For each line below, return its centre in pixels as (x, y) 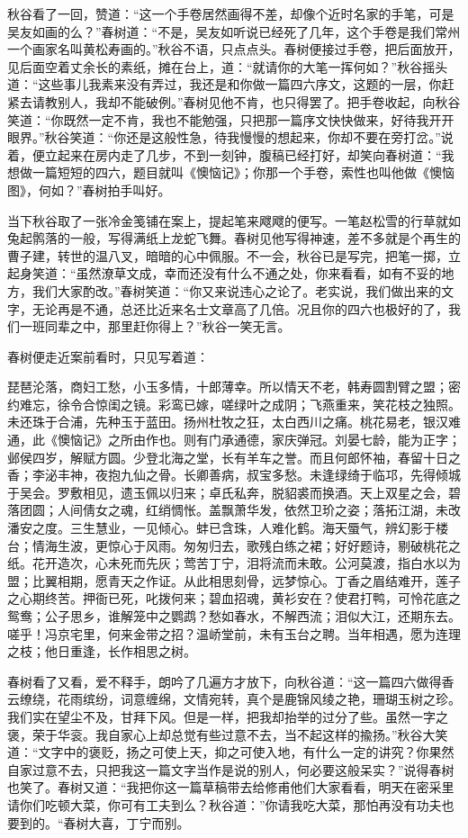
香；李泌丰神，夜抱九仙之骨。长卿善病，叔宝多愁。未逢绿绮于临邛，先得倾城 (234, 475)
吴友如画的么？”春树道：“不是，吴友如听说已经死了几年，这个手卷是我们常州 (234, 31)
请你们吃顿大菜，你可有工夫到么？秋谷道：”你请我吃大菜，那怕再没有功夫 (225, 804)
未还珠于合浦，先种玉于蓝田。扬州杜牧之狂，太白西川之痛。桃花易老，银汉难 (234, 422)
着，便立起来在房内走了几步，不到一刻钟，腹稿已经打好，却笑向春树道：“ (225, 154)
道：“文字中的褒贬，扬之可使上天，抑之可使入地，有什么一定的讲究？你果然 (231, 752)
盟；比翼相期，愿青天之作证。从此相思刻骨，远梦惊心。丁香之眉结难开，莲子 (234, 580)
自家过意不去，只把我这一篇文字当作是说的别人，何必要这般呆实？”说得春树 (231, 769)
